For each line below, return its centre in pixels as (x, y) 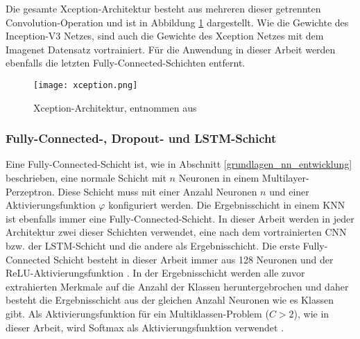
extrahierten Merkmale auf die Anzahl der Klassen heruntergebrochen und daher (177, 286)
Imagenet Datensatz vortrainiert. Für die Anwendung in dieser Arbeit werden (171, 49)
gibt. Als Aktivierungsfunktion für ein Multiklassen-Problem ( (137, 313)
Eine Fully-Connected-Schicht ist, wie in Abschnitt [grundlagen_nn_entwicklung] (179, 164)
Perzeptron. (30, 191)
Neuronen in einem (219, 178)
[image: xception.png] (86, 85)
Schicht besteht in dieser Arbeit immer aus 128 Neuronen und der (194, 259)
